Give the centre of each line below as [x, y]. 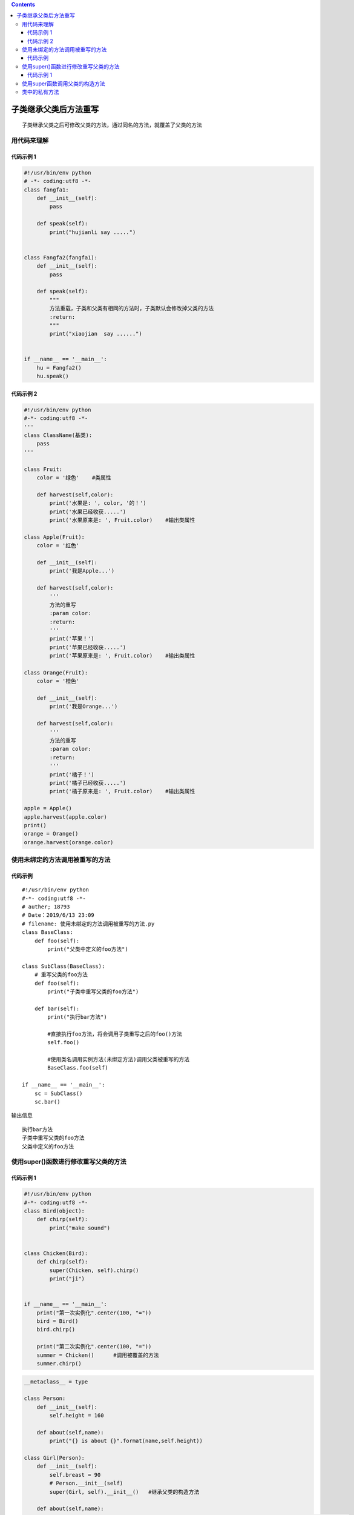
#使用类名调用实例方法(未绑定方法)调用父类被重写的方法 [119, 1060]
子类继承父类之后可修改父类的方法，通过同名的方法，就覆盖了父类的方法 [112, 125]
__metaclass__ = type [56, 1381]
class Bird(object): [54, 1211]
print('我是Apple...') [82, 571]
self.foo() [64, 1043]
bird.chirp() [56, 1330]
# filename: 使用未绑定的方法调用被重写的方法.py [88, 924]
